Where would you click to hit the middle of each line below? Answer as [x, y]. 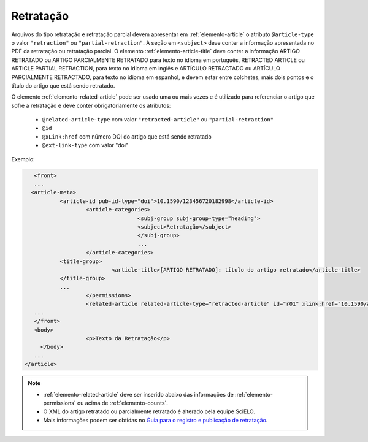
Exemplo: [23, 159]
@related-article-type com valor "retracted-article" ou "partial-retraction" [158, 120]
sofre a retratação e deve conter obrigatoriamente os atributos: [91, 105]
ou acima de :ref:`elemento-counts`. [123, 403]
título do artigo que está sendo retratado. [63, 85]
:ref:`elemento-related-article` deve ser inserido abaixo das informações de [139, 394]
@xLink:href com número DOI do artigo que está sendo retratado [127, 136]
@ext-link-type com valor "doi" [85, 145]
